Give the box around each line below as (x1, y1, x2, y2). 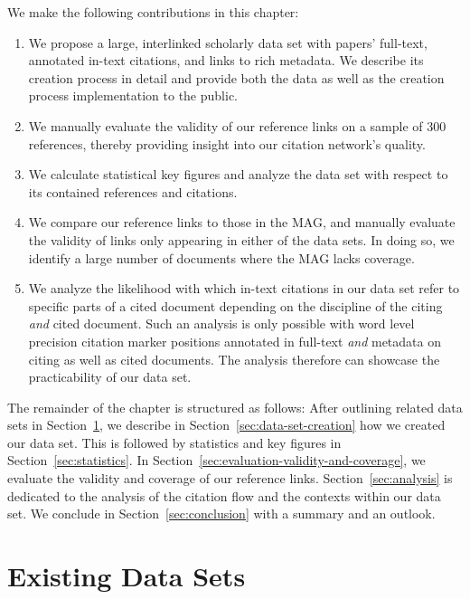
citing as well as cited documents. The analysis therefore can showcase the (28, 349, 440, 368)
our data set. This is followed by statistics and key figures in (7, 433, 342, 452)
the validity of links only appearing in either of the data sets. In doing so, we (28, 230, 455, 249)
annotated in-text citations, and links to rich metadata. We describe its (28, 51, 424, 70)
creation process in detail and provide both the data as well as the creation (28, 68, 445, 87)
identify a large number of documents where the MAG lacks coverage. (28, 248, 415, 267)
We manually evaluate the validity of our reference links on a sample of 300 (28, 116, 446, 135)
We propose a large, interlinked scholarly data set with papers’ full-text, (28, 33, 428, 52)
